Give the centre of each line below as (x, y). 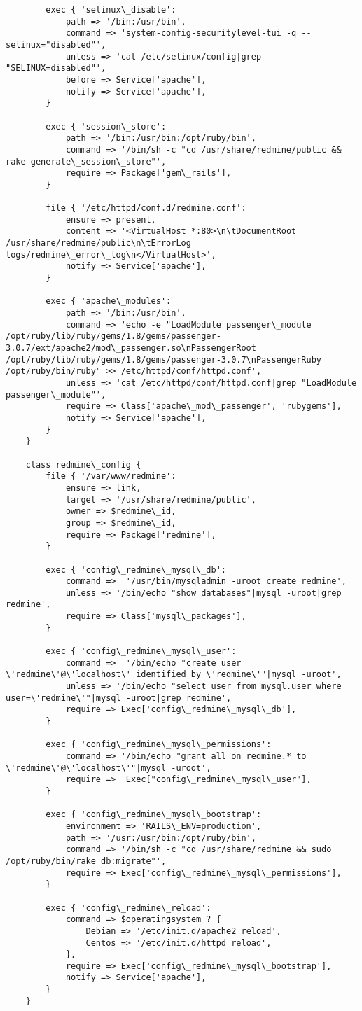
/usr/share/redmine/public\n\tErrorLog (98, 243)
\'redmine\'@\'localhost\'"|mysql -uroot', (109, 768)
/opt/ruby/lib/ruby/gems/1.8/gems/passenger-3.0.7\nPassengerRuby (164, 360)
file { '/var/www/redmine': (111, 476)
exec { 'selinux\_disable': (111, 10)
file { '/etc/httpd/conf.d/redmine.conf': (146, 208)
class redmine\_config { (83, 465)
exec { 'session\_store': (106, 126)
